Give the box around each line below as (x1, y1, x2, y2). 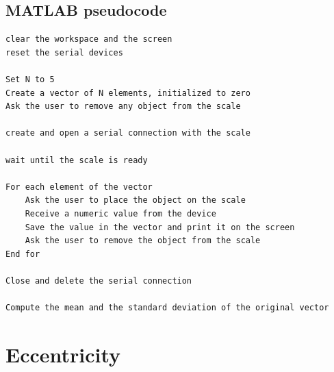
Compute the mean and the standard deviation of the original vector (5, 303, 329, 313)
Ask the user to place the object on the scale (25, 195, 246, 206)
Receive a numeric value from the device (25, 208, 216, 219)
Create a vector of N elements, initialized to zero (5, 88, 250, 98)
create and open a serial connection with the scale (5, 128, 250, 138)
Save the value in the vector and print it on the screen (25, 222, 295, 232)
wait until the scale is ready (5, 155, 148, 165)
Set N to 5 (5, 74, 55, 84)
